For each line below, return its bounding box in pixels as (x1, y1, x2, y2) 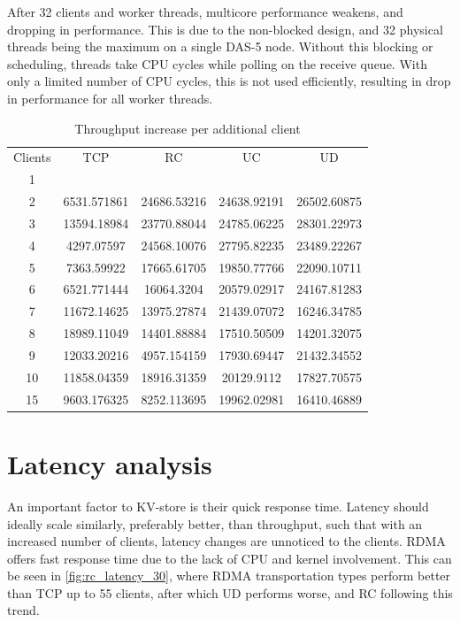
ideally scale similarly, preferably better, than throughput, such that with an (7, 514, 423, 533)
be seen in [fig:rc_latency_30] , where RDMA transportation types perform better (7, 566, 451, 585)
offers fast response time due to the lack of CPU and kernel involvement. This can (7, 549, 452, 567)
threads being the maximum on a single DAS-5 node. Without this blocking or (7, 37, 433, 56)
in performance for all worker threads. (7, 88, 213, 107)
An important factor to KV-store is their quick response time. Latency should (7, 496, 429, 515)
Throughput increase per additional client (74, 119, 301, 137)
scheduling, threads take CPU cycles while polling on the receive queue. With (7, 54, 427, 73)
